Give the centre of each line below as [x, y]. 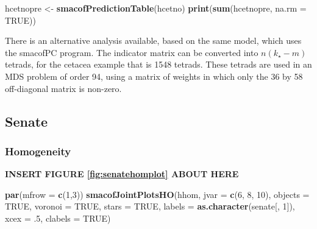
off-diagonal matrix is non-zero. [63, 88]
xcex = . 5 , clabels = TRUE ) [58, 218]
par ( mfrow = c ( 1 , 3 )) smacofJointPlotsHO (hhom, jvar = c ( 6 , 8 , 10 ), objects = [157, 194]
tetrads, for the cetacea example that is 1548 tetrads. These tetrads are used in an [158, 64]
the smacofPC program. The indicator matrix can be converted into [132, 52]
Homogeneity [38, 151]
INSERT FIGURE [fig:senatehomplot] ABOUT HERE [122, 174]
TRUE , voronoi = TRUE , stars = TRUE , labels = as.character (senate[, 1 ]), [150, 206]
